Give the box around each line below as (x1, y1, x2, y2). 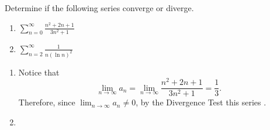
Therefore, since (18, 96, 75, 108)
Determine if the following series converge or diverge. (5, 2, 194, 13)
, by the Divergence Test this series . (136, 96, 266, 108)
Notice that (18, 66, 60, 78)
